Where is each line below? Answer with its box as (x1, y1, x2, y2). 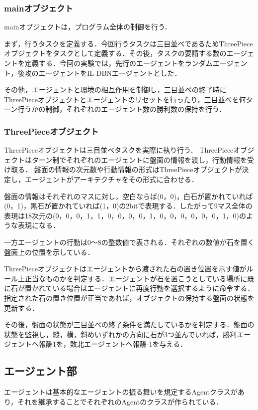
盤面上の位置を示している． (4, 246, 94, 257)
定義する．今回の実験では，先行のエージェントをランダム (24, 58, 213, 68)
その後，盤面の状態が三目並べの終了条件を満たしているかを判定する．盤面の (4, 319, 255, 330)
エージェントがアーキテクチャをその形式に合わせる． (24, 174, 198, 184)
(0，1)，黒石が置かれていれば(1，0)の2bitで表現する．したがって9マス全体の (4, 201, 253, 211)
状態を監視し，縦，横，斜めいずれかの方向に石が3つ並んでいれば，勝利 (4, 329, 237, 339)
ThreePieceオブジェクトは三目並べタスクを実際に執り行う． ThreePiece (4, 145, 234, 155)
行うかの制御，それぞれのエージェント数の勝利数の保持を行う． (17, 104, 226, 114)
